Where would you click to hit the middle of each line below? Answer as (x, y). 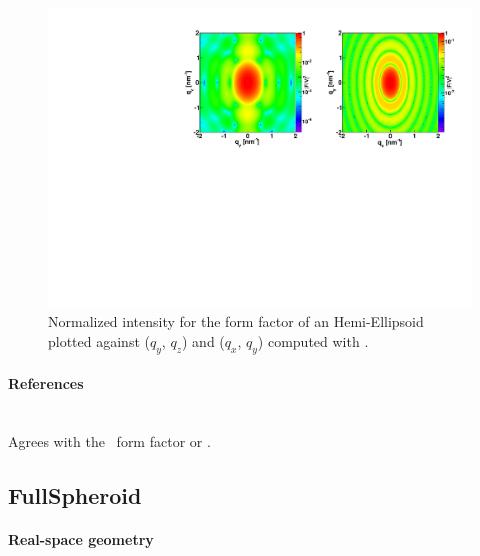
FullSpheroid (75, 495)
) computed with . (313, 340)
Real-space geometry (81, 539)
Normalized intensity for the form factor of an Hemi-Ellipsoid (236, 321)
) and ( (203, 340)
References (46, 383)
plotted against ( (99, 340)
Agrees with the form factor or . (109, 441)
